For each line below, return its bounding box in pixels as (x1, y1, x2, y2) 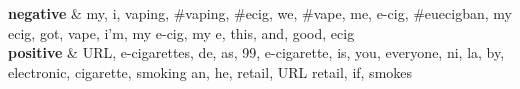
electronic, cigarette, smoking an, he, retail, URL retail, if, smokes (8, 61, 413, 82)
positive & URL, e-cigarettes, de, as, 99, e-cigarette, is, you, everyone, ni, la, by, (8, 42, 505, 63)
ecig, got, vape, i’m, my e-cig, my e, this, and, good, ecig (8, 22, 355, 43)
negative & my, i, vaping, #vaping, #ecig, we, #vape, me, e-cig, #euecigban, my (8, 3, 512, 23)
